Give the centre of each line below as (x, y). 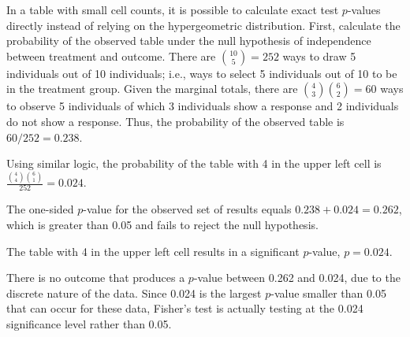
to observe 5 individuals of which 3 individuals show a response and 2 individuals (203, 106)
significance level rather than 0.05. (89, 323)
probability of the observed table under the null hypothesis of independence (189, 41)
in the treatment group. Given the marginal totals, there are (152, 89)
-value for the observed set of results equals (187, 209)
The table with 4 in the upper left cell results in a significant (153, 251)
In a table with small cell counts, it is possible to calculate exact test (173, 9)
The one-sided (40, 209)
